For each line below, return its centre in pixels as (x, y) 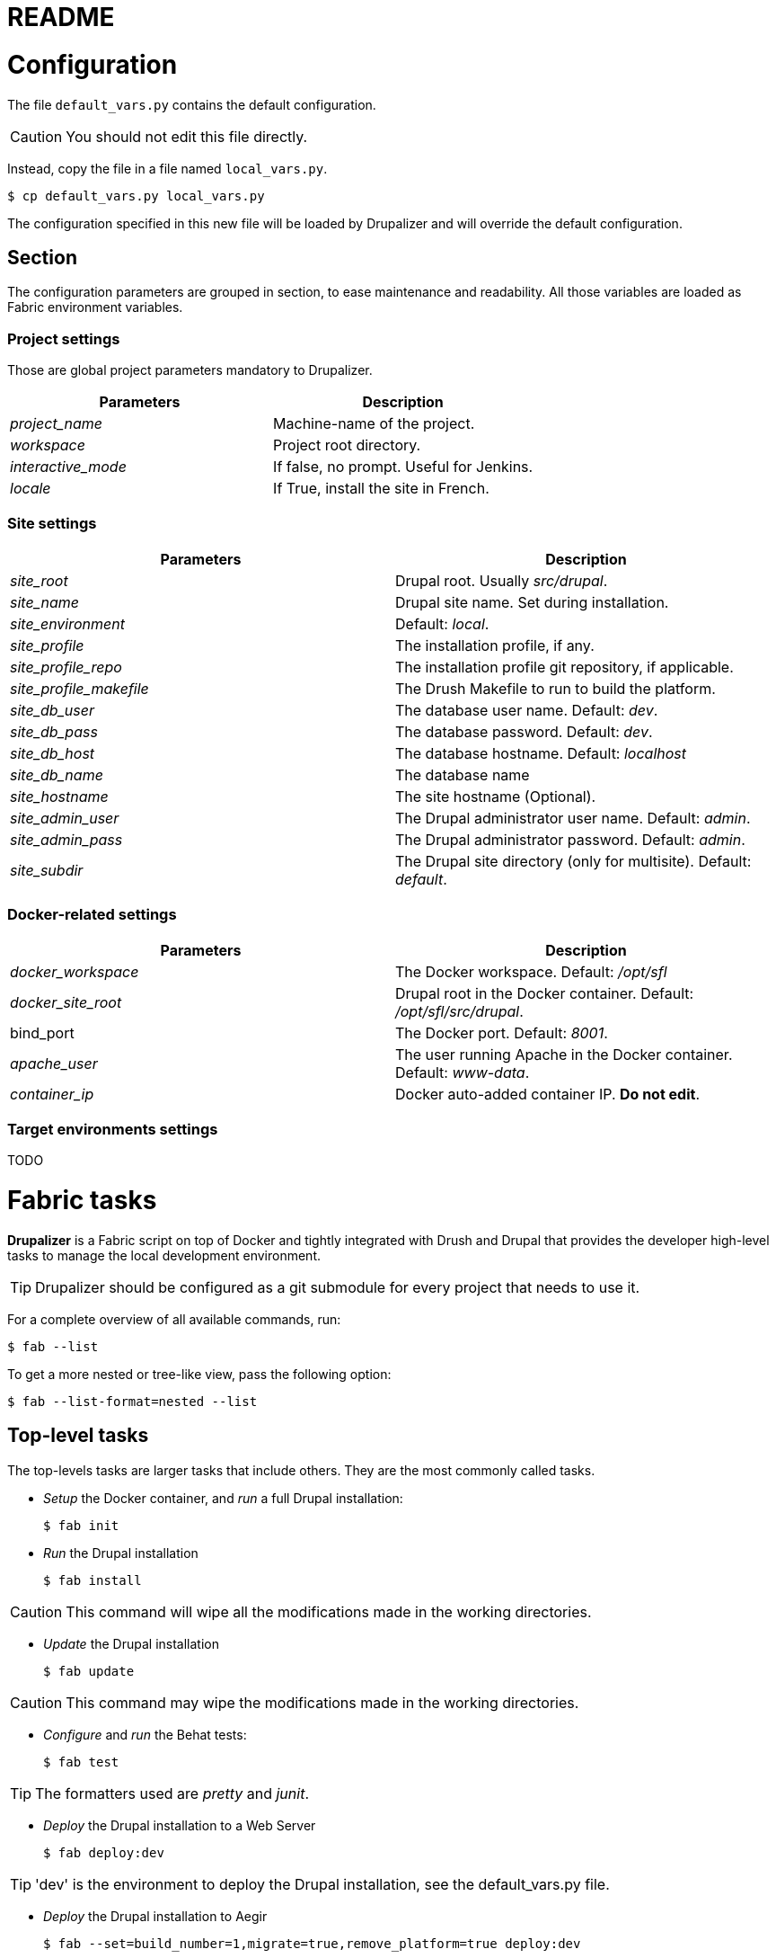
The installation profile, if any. (495, 645)
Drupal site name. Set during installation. (532, 602)
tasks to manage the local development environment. (164, 1255)
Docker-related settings (92, 915)
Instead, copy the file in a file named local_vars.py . (168, 168)
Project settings (64, 338)
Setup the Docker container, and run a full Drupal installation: (223, 1498)
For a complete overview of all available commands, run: (174, 1319)
